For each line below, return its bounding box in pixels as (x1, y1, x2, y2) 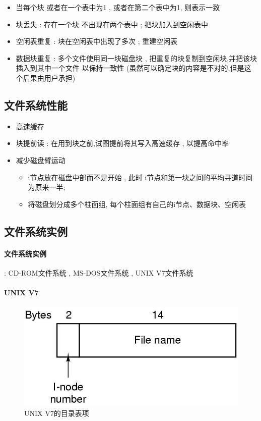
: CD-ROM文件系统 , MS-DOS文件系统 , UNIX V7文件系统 (4, 267, 193, 278)
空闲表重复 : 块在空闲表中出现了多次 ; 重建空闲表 (16, 36, 178, 46)
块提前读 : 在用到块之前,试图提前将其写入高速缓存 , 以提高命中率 (16, 138, 229, 148)
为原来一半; (28, 182, 66, 192)
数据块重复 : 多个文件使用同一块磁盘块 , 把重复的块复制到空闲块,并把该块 (16, 52, 257, 63)
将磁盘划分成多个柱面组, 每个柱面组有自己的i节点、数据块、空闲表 (28, 198, 246, 209)
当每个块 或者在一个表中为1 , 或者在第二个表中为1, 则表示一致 (16, 2, 220, 12)
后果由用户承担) (23, 72, 76, 83)
